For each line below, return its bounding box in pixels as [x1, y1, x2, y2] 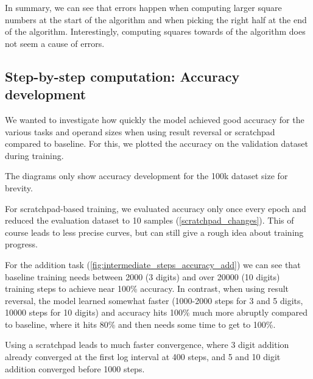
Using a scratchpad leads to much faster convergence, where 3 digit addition [5, 338, 289, 351]
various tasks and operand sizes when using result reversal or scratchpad [5, 125, 275, 138]
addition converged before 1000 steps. [5, 362, 145, 375]
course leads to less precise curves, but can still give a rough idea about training [5, 225, 304, 238]
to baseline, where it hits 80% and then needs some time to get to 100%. [5, 317, 276, 330]
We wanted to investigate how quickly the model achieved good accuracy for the [5, 113, 304, 126]
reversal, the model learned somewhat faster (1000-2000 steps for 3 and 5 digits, [5, 294, 303, 306]
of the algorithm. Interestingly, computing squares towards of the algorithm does [5, 25, 306, 38]
